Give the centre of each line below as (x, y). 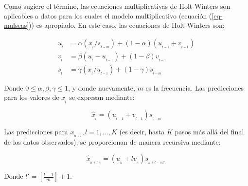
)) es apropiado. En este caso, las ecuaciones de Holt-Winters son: (127, 25)
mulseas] (17, 25)
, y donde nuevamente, (102, 87)
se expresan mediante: (102, 97)
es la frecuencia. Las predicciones (195, 87)
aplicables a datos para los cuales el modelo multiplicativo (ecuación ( (108, 15)
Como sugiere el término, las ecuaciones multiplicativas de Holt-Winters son (117, 6)
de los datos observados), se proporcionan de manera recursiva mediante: (112, 142)
